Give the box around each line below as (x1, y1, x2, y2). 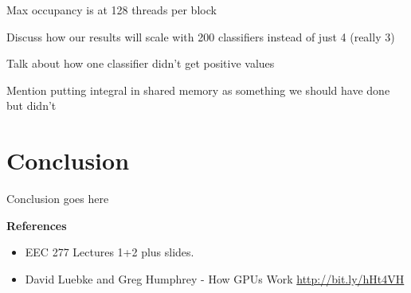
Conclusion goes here (6, 190, 109, 207)
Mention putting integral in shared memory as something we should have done (6, 81, 390, 98)
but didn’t (6, 97, 57, 114)
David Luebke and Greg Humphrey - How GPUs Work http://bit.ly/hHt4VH (25, 270, 405, 287)
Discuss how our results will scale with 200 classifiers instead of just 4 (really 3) (6, 28, 395, 45)
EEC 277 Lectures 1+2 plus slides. (25, 244, 194, 260)
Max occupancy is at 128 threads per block (6, 2, 217, 18)
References (6, 217, 67, 233)
